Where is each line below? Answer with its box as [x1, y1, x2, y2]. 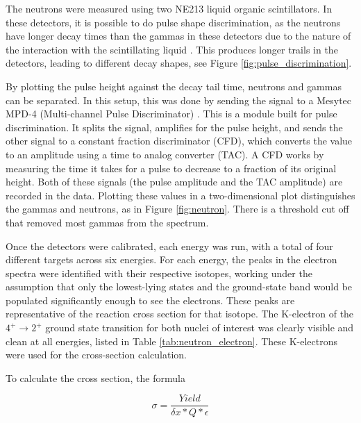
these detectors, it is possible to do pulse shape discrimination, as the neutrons [6, 15, 341, 29]
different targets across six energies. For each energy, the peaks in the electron [6, 252, 337, 267]
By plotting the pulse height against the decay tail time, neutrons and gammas [6, 78, 342, 93]
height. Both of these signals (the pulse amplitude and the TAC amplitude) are [6, 174, 343, 189]
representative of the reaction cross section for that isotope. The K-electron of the [6, 306, 354, 321]
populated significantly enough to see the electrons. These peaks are [6, 292, 295, 307]
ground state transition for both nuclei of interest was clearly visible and [45, 320, 354, 335]
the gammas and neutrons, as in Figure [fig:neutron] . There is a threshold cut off [6, 201, 349, 216]
